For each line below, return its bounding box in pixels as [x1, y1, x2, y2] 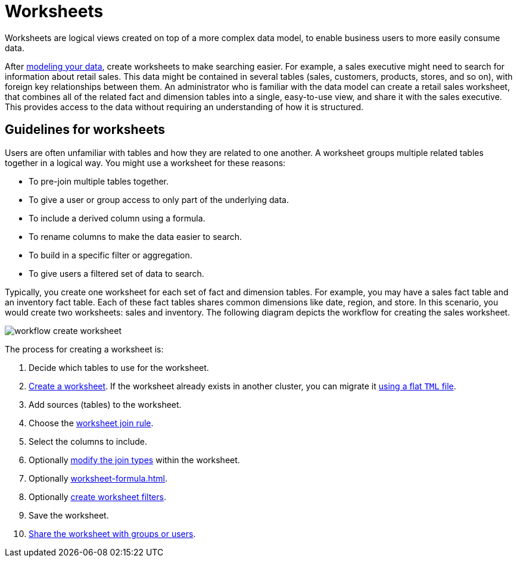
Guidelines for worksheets [5, 122, 165, 138]
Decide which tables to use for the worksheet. [29, 362, 209, 373]
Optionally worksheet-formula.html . [29, 473, 167, 483]
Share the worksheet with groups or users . [29, 528, 196, 539]
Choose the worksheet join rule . [29, 417, 154, 428]
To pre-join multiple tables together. [29, 176, 169, 186]
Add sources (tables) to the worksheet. [29, 399, 182, 410]
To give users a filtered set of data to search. [29, 268, 204, 279]
